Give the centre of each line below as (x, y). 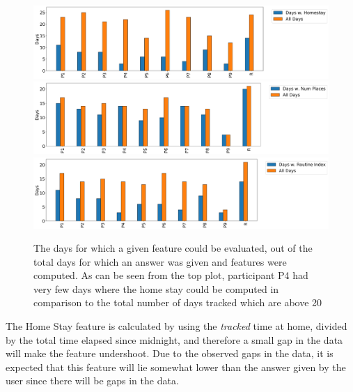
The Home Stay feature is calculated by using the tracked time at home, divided (176, 326)
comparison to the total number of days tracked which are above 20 (178, 302)
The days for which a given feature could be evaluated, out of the (173, 248)
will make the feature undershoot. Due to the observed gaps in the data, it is (170, 353)
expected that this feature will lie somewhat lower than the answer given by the (176, 367)
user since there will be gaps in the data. (92, 380)
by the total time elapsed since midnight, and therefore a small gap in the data (174, 339)
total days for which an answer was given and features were (160, 261)
